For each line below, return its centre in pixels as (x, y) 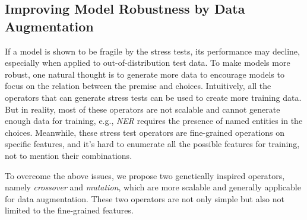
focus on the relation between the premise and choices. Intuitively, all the (138, 86)
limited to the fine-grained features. (69, 210)
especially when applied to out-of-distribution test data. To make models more (148, 63)
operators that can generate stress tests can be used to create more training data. (153, 97)
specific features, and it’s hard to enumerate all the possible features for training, (152, 144)
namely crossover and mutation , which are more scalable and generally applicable (153, 187)
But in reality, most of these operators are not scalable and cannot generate (143, 109)
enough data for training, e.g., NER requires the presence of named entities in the (154, 121)
